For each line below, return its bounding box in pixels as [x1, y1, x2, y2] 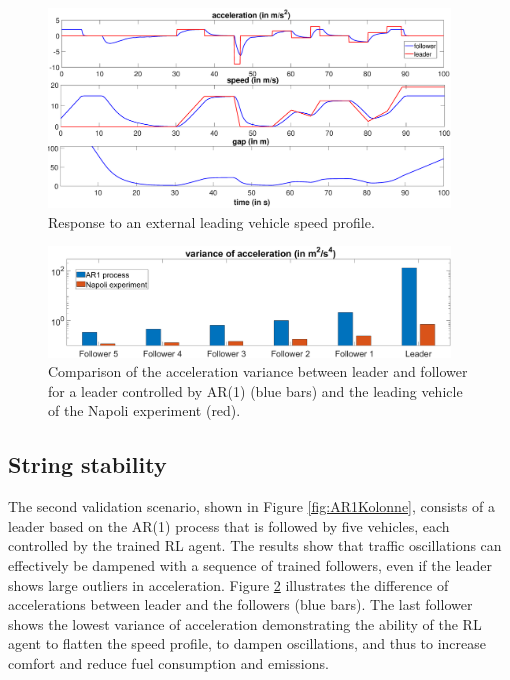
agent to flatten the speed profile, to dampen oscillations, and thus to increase [8, 633, 487, 654]
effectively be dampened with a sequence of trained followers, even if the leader [8, 555, 493, 576]
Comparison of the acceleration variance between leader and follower [48, 361, 468, 382]
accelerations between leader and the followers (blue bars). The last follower [8, 594, 473, 615]
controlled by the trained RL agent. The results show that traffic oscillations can [8, 535, 502, 556]
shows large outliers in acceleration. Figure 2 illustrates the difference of [8, 574, 449, 595]
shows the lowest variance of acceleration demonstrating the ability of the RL [8, 613, 482, 634]
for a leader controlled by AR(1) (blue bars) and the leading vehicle [48, 380, 463, 401]
